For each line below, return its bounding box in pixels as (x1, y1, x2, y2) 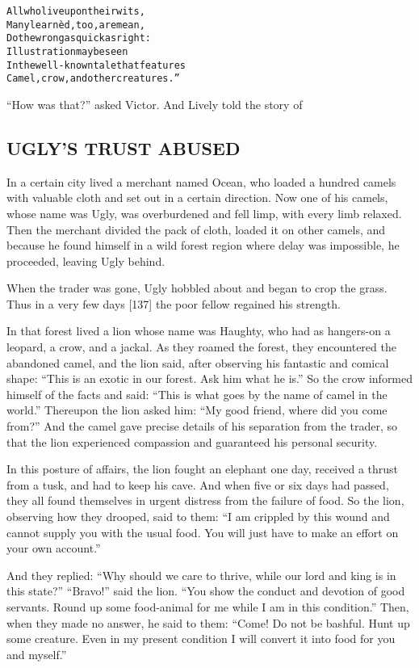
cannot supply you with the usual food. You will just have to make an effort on (6, 523, 399, 540)
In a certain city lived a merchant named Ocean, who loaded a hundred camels (6, 173, 396, 190)
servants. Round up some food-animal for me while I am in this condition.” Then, (6, 598, 409, 615)
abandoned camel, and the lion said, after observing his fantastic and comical (6, 354, 389, 371)
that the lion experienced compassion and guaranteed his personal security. (6, 433, 378, 450)
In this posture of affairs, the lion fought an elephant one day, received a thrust (6, 460, 399, 477)
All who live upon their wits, (6, 6, 145, 17)
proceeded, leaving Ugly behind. (6, 252, 166, 269)
